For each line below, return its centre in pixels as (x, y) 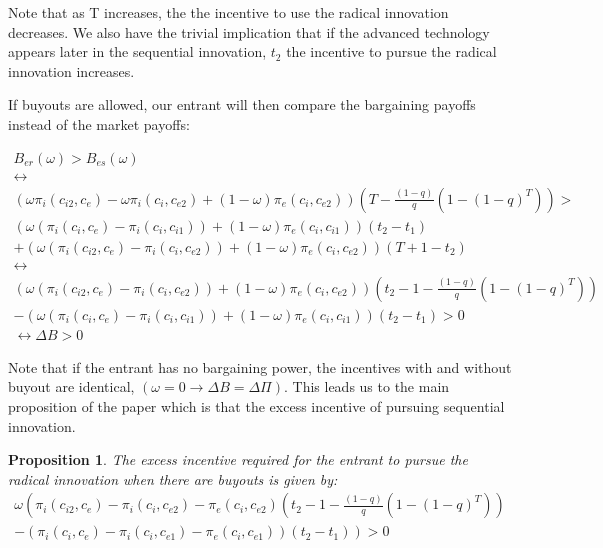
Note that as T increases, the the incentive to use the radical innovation (228, 12)
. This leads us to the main (366, 386)
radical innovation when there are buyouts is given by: (173, 478)
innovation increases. (71, 70)
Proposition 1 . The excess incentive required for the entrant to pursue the (238, 459)
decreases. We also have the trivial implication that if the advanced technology (249, 31)
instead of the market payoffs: (99, 123)
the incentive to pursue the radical (391, 51)
